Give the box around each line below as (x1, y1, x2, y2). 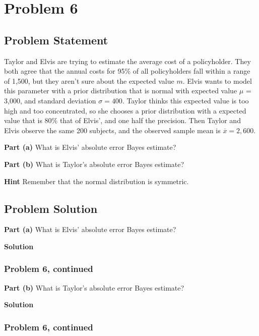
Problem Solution (4, 200, 98, 216)
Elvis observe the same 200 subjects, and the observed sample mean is (4, 125, 221, 135)
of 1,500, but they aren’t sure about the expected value (4, 75, 174, 86)
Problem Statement (4, 32, 108, 47)
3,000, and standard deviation (4, 95, 96, 105)
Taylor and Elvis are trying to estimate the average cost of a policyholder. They (4, 55, 251, 66)
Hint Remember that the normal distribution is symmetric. (4, 176, 189, 186)
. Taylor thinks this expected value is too (122, 95, 249, 105)
